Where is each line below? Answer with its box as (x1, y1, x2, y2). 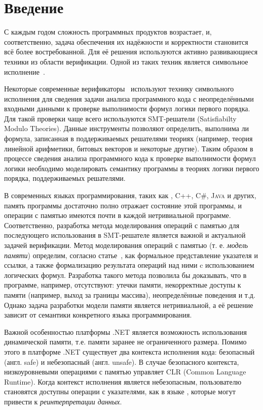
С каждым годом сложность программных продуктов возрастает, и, (4, 26, 212, 37)
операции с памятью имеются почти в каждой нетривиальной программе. (4, 210, 231, 220)
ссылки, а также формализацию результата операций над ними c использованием (4, 260, 254, 270)
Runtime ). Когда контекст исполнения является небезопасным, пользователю (4, 376, 242, 387)
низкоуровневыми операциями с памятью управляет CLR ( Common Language (4, 366, 246, 377)
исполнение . (4, 66, 45, 77)
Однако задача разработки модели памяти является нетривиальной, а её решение (4, 299, 253, 310)
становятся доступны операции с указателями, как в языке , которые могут (4, 386, 236, 397)
